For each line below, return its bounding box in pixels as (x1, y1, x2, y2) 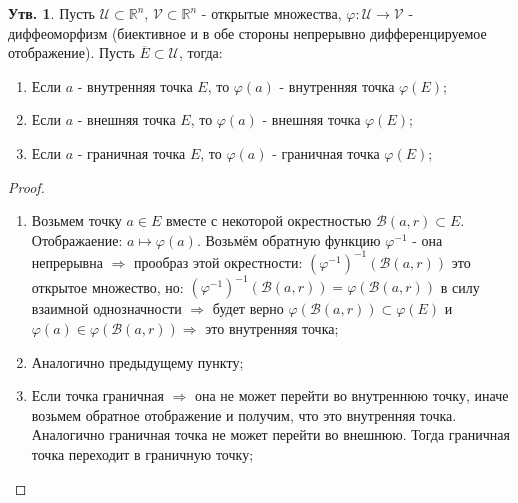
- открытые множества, (201, 3, 342, 23)
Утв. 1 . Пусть (8, 3, 95, 23)
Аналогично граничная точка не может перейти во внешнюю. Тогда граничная (31, 424, 510, 445)
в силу (440, 276, 480, 297)
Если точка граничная (31, 385, 164, 406)
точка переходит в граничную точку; (31, 443, 254, 464)
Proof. (8, 176, 45, 197)
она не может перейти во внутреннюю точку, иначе (194, 385, 509, 406)
